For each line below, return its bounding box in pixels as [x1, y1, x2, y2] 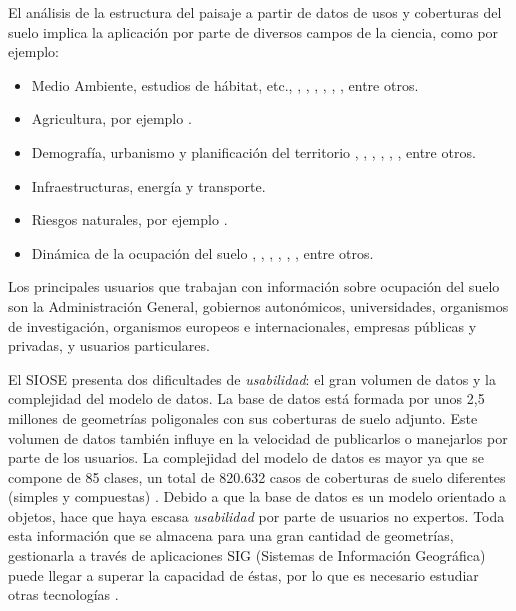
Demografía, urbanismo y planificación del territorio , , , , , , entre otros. [31, 141, 476, 162]
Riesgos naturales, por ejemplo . [31, 209, 228, 230]
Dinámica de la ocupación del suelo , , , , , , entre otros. [31, 242, 374, 263]
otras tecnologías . [8, 584, 119, 605]
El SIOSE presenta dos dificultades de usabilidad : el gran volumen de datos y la [8, 368, 496, 389]
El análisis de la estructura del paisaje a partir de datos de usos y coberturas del [8, 2, 502, 22]
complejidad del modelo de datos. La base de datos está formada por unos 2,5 [8, 388, 485, 409]
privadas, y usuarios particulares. [8, 335, 210, 356]
